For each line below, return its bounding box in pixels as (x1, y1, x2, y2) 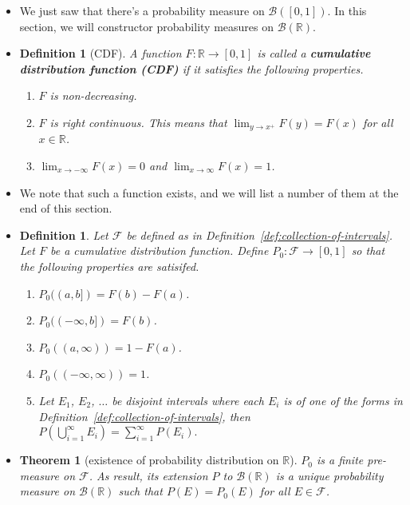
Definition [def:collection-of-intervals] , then (38, 408, 250, 424)
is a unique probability (275, 467, 384, 483)
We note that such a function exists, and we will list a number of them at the (19, 184, 399, 201)
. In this (327, 2, 367, 18)
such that (118, 483, 163, 499)
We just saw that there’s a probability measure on (19, 2, 265, 18)
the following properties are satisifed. (19, 257, 199, 274)
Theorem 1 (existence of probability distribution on (19, 451, 279, 468)
